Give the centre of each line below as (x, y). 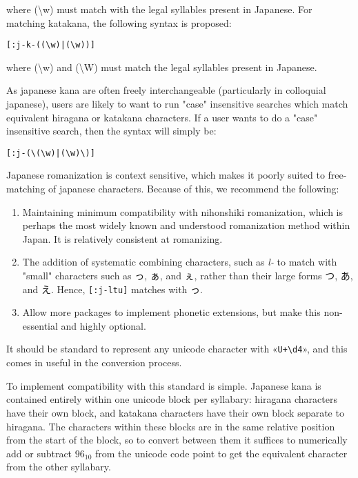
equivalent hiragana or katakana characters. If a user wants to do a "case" (162, 117)
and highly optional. (103, 325)
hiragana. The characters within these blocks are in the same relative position (171, 426)
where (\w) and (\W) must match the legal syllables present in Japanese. (162, 67)
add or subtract (39, 453)
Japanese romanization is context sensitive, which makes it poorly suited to (166, 175)
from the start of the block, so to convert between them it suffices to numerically (177, 440)
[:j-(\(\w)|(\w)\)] (51, 153)
